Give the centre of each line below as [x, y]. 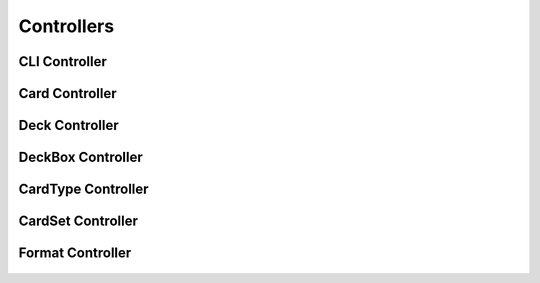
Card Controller [67, 93]
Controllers [66, 26]
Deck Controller [68, 125]
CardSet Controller [78, 221]
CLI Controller [62, 61]
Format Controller [75, 253]
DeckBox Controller [81, 157]
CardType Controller [83, 189]
